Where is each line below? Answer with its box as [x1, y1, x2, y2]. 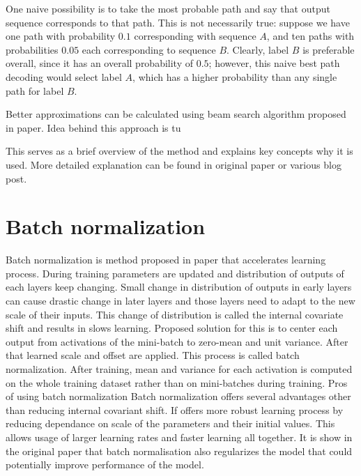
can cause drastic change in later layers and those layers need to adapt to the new [6, 293, 355, 308]
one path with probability [6, 29, 116, 43]
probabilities [6, 42, 59, 56]
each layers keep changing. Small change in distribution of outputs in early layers [6, 279, 352, 294]
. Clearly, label [226, 42, 289, 56]
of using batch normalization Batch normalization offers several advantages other [6, 389, 351, 404]
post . [6, 171, 27, 185]
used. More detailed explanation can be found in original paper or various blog [6, 157, 341, 171]
